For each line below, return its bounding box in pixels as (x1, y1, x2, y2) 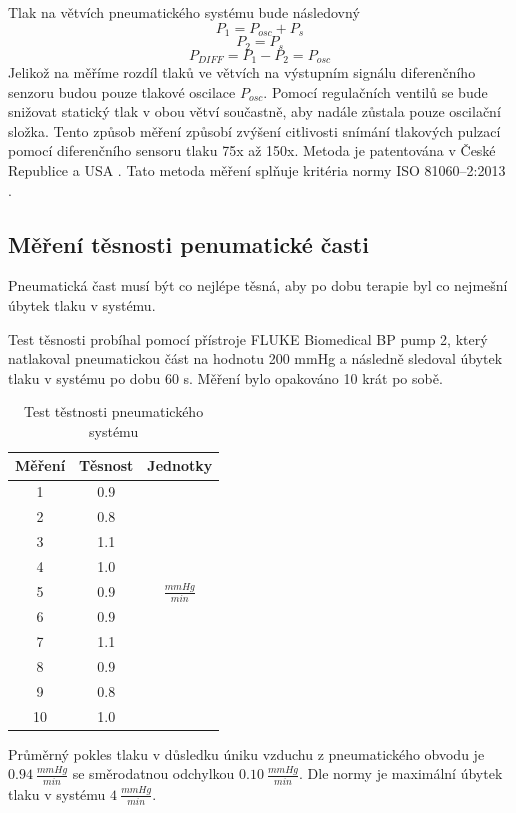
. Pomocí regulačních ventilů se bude (263, 81, 488, 102)
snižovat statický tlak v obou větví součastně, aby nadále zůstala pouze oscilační (8, 101, 501, 122)
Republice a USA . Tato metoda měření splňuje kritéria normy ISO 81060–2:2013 (8, 159, 506, 180)
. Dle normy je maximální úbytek (299, 763, 503, 784)
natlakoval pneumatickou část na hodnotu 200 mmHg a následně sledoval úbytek (8, 348, 503, 369)
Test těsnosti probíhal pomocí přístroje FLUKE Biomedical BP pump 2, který (8, 328, 488, 349)
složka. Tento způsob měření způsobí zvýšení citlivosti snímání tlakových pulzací (8, 120, 501, 141)
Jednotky (147, 455, 213, 476)
